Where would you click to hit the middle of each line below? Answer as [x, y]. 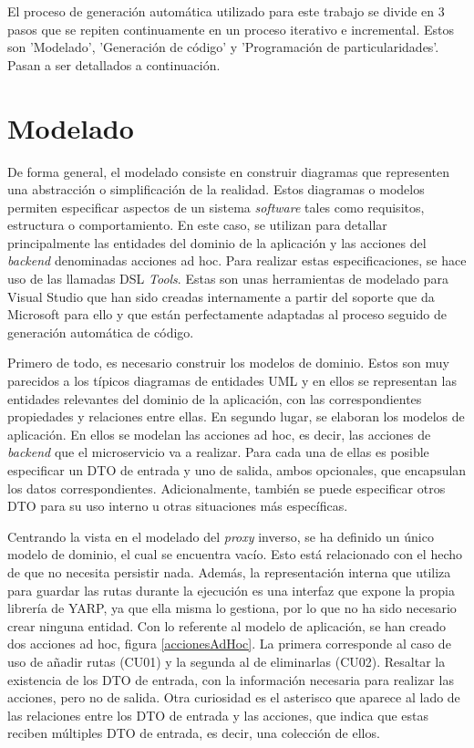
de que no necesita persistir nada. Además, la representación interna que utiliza [229, 571]
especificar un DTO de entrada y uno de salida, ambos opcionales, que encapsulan [237, 470]
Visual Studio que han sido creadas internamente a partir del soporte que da [221, 296]
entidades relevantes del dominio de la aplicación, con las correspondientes [215, 398]
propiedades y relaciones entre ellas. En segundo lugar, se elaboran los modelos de [236, 416]
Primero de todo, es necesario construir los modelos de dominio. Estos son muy [228, 363]
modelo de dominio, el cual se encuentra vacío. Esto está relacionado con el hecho [235, 554]
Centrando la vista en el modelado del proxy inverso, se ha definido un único [221, 536]
